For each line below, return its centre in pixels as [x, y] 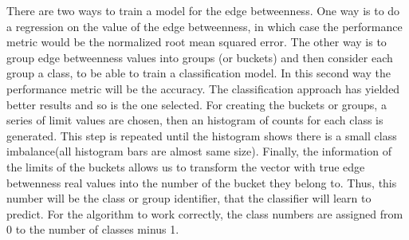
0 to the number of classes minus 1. [93, 229]
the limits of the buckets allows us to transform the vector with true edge [186, 166]
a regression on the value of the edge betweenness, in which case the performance [204, 26]
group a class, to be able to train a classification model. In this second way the [199, 73]
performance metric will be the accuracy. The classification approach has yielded [203, 88]
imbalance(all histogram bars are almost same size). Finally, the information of [199, 151]
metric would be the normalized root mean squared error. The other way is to [197, 42]
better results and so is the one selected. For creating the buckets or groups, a [197, 104]
